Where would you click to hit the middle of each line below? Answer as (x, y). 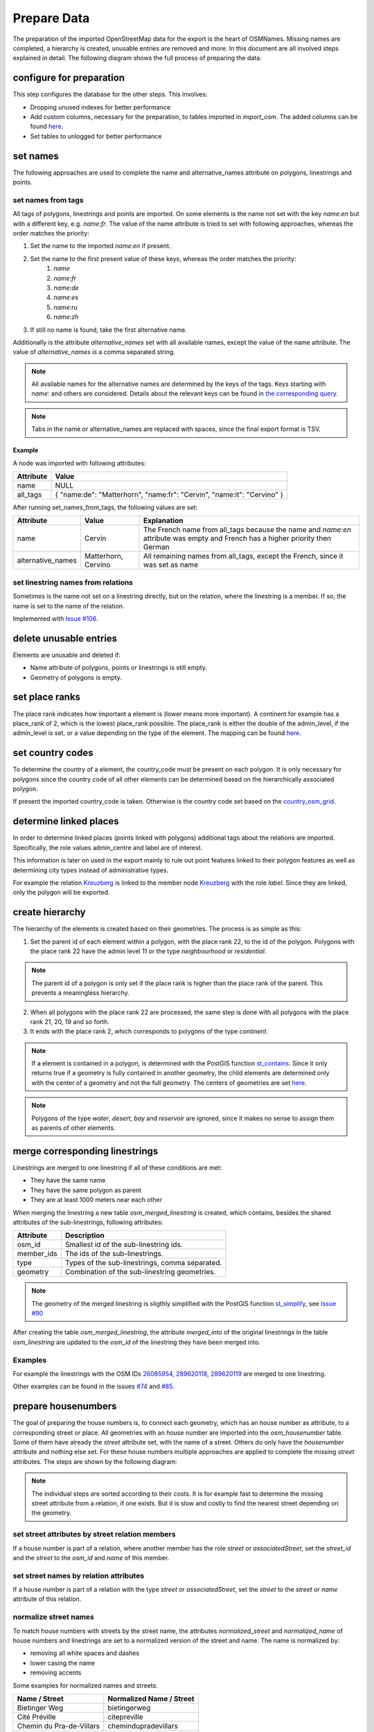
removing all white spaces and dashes (85, 1653)
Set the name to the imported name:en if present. (100, 246)
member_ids (37, 1254)
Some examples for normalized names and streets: (86, 1685)
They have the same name (68, 1181)
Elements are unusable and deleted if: (67, 655)
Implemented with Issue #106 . (55, 618)
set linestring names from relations (73, 582)
